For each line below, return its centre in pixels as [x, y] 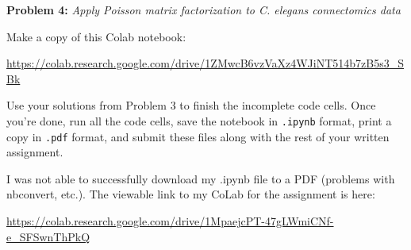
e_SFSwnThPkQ [48, 236]
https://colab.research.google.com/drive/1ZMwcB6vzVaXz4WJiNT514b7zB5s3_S [205, 63]
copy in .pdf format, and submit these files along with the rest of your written [198, 136]
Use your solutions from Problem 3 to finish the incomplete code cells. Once [191, 105]
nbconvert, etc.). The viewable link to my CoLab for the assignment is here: [191, 194]
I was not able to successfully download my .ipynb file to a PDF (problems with [201, 178]
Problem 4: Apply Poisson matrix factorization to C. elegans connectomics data [204, 10]
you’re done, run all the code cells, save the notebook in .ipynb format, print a [199, 120]
